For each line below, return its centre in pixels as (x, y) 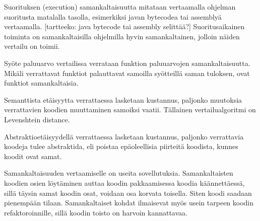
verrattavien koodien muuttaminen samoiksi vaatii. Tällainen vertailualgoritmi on (130, 109)
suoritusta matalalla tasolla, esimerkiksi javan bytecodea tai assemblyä (113, 16)
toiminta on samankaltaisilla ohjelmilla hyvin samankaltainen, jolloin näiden (122, 36)
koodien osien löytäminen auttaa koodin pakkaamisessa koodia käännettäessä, (124, 182)
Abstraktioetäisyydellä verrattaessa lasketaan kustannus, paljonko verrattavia (124, 136)
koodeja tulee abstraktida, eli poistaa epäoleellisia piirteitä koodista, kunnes (121, 146)
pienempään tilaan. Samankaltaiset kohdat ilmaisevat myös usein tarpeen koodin (129, 203)
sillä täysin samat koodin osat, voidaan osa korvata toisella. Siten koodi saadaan (128, 193)
